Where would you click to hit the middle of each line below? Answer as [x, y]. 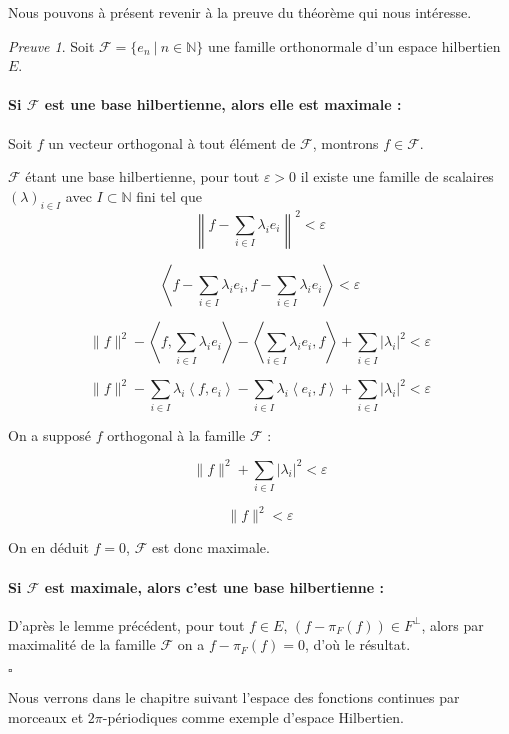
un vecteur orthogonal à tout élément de [172, 142]
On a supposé [49, 434]
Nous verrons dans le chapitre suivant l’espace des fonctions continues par [234, 697]
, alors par [452, 624]
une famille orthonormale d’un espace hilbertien [354, 45]
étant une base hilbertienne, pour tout [142, 176]
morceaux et [46, 716]
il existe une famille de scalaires [397, 176]
